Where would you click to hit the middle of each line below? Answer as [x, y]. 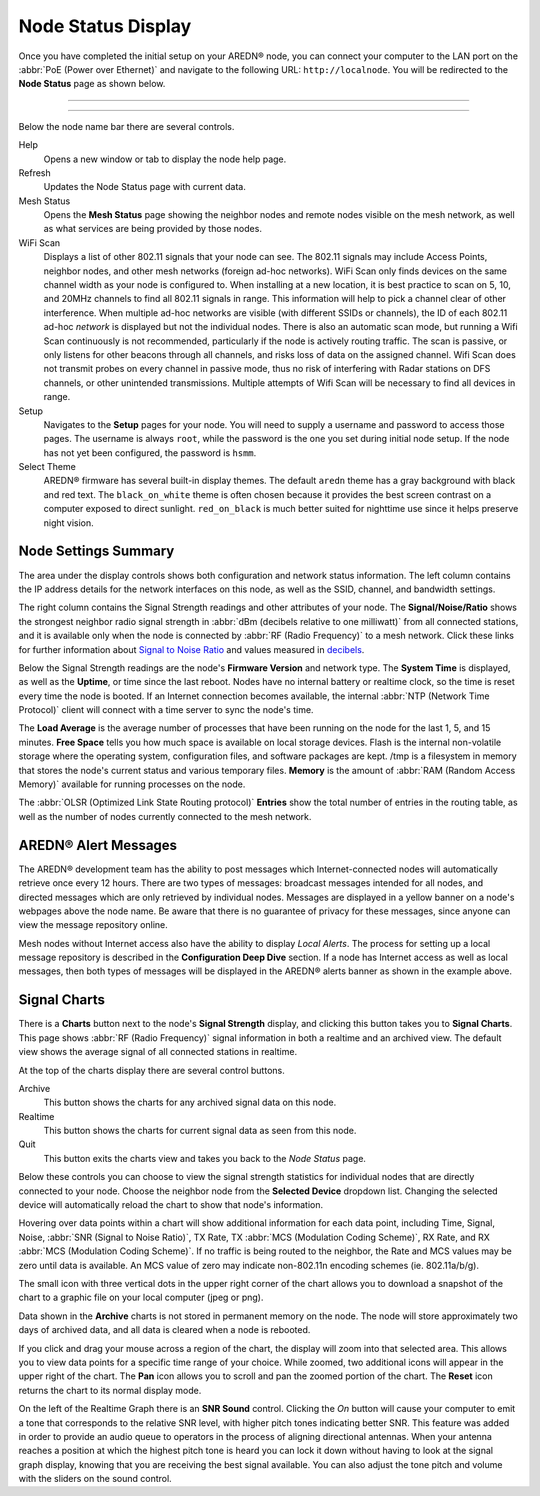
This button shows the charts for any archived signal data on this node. [190, 1102]
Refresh [35, 172]
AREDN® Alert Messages [98, 845]
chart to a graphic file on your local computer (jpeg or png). [141, 1297]
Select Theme [47, 467]
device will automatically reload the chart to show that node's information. [171, 1205]
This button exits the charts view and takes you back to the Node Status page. [205, 1158]
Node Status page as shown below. [92, 84]
